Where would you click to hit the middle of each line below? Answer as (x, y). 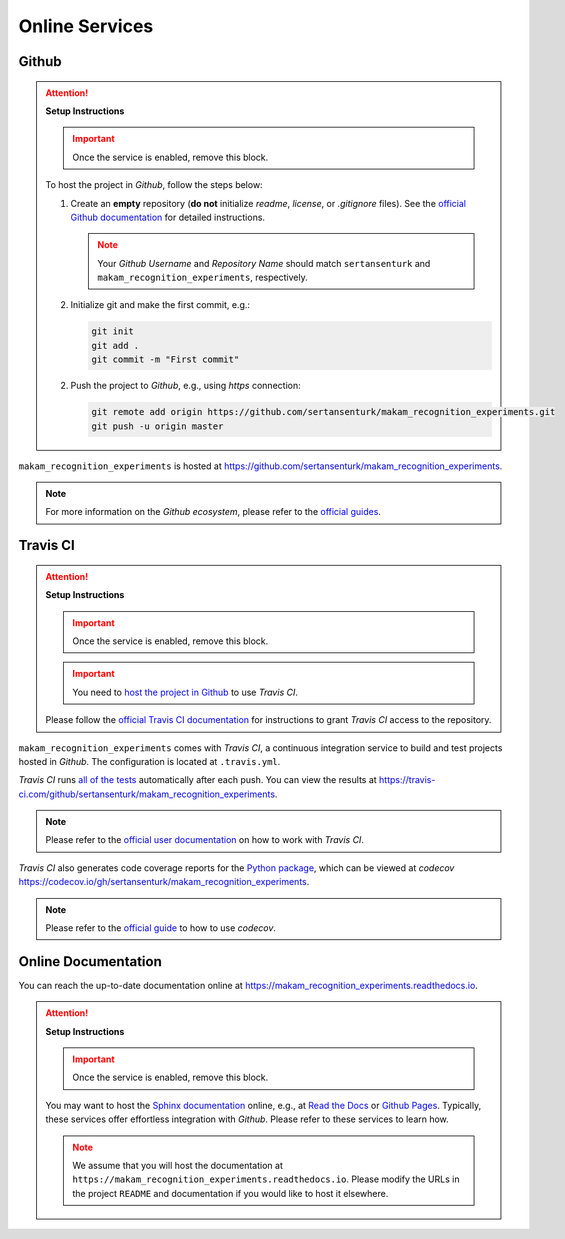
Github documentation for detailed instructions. (167, 217)
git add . (115, 345)
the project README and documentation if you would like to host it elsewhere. (230, 1193)
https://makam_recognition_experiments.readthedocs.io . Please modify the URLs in (266, 1179)
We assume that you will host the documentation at (178, 1166)
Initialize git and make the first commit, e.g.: (160, 305)
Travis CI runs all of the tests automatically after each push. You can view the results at (197, 780)
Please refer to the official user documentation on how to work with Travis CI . (205, 840)
